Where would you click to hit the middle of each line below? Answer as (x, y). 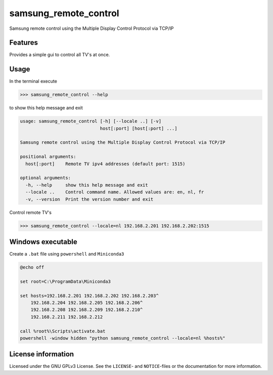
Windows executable (43, 242)
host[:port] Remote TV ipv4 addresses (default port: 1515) (105, 164)
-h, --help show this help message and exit (87, 185)
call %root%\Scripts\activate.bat (63, 331)
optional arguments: (45, 178)
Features (24, 43)
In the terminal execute (33, 81)
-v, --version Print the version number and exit (89, 199)
